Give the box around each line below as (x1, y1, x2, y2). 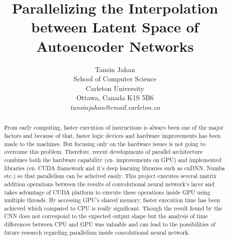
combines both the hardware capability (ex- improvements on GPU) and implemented (4, 155, 222, 164)
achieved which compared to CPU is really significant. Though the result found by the (4, 204, 222, 212)
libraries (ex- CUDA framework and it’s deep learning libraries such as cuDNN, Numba (4, 164, 225, 172)
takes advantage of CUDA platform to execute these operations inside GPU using (4, 188, 211, 196)
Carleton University (85, 83, 145, 93)
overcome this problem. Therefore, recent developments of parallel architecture (4, 148, 203, 156)
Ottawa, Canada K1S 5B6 (76, 92, 154, 103)
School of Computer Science (73, 74, 157, 84)
